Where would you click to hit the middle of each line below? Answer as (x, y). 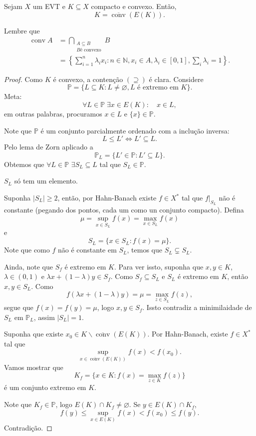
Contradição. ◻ (28, 427)
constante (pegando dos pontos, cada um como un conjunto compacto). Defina (124, 210)
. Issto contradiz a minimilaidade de (197, 307)
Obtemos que (24, 164)
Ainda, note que (29, 266)
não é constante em (87, 250)
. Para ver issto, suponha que (159, 266)
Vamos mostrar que (34, 367)
